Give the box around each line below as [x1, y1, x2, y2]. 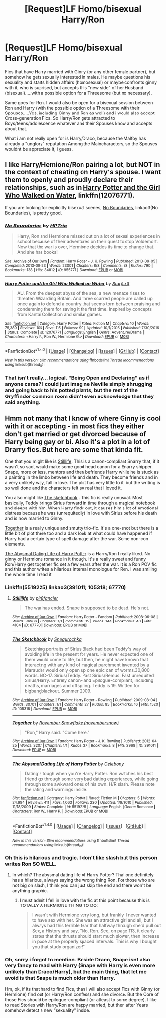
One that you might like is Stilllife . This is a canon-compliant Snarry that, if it [5, 458, 160, 464]
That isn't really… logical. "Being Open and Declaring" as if [5, 374, 150, 381]
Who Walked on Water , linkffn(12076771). [5, 191, 135, 200]
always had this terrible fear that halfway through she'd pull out [32, 923, 161, 929]
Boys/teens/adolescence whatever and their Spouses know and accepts [5, 120, 153, 126]
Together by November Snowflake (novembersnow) [12, 720, 119, 726]
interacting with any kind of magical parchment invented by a [24, 662, 149, 668]
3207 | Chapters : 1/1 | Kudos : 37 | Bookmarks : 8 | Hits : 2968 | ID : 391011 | [33, 743, 158, 748]
